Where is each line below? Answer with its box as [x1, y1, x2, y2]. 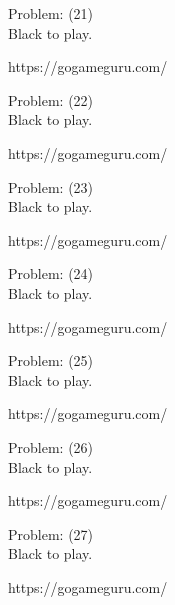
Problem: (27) [8, 523, 94, 544]
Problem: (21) [8, 3, 94, 23]
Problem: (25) [8, 350, 94, 371]
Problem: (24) [8, 263, 94, 284]
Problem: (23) [8, 176, 94, 197]
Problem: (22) [8, 89, 94, 110]
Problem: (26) [8, 436, 94, 457]
